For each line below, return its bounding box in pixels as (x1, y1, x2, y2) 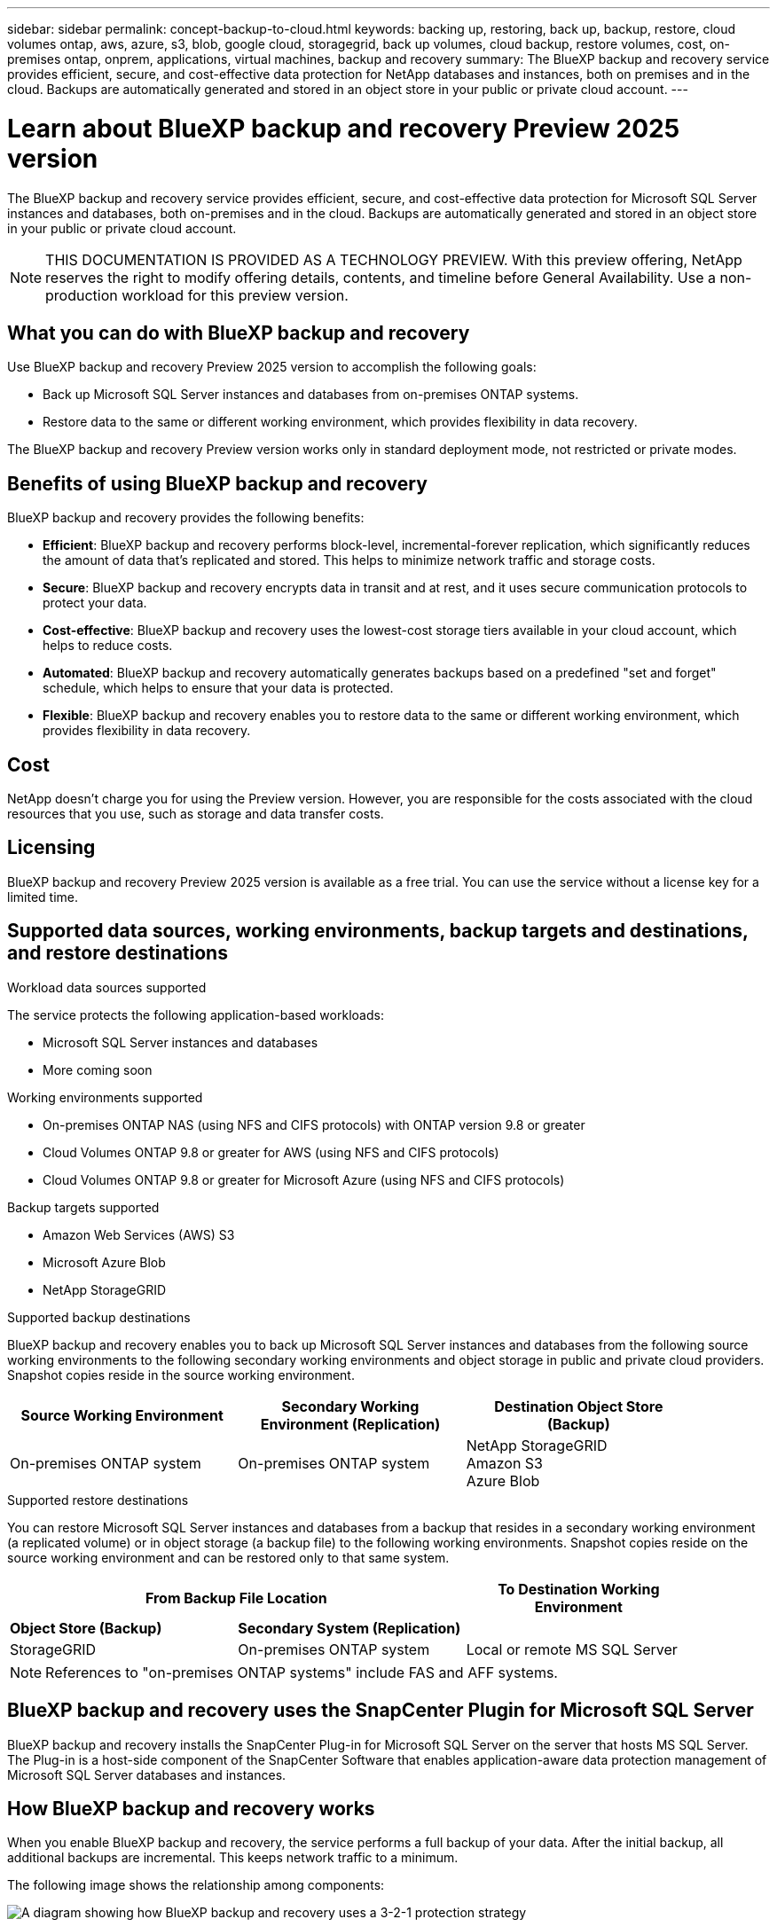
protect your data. (43, 595, 147, 611)
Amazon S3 (466, 1453, 543, 1472)
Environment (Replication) (260, 1414, 441, 1433)
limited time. (7, 889, 78, 905)
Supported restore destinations (7, 1492, 189, 1508)
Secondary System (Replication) (238, 1618, 461, 1637)
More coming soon (43, 1061, 153, 1077)
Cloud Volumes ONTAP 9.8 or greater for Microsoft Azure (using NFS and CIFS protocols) (43, 1171, 565, 1187)
